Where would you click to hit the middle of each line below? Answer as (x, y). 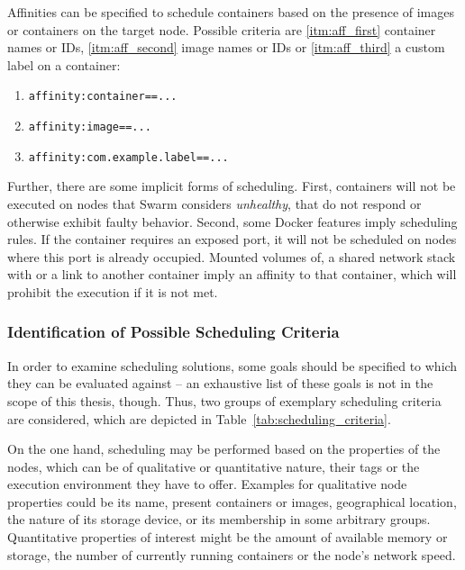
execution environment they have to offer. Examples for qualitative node (207, 484)
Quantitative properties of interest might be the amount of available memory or (228, 537)
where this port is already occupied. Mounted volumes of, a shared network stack (232, 256)
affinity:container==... (103, 97)
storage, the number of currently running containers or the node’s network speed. (232, 554)
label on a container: (64, 64)
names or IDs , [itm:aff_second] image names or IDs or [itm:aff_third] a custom (226, 47)
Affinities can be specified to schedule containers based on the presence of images (231, 12)
